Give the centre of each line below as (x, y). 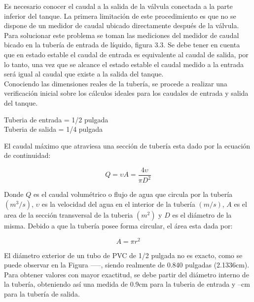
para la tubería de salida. (42, 293)
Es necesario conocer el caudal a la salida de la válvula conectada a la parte (118, 6)
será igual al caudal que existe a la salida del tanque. (84, 74)
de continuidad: (27, 155)
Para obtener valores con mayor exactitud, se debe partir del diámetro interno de (127, 274)
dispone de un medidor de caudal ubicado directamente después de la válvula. (122, 25)
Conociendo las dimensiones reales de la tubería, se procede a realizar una (116, 83)
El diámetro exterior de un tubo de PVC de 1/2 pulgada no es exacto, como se (123, 255)
